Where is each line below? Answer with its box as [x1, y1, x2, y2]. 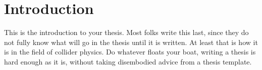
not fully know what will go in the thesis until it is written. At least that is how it [4, 36, 258, 47]
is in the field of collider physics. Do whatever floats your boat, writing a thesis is [4, 46, 256, 57]
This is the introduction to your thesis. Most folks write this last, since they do [4, 27, 249, 37]
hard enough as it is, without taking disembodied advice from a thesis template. [4, 56, 252, 66]
